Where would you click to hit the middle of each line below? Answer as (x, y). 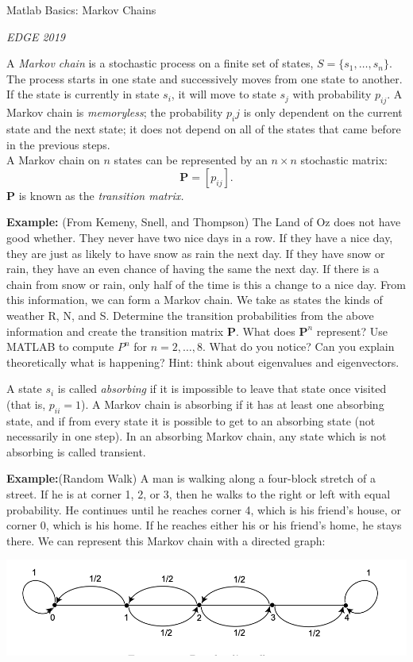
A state (24, 389)
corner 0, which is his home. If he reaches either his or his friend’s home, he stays (204, 525)
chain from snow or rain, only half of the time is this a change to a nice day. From (206, 284)
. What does (265, 331)
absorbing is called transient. (76, 451)
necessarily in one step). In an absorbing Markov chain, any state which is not (197, 436)
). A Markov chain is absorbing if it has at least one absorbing (233, 404)
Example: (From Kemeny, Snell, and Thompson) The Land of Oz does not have (204, 222)
